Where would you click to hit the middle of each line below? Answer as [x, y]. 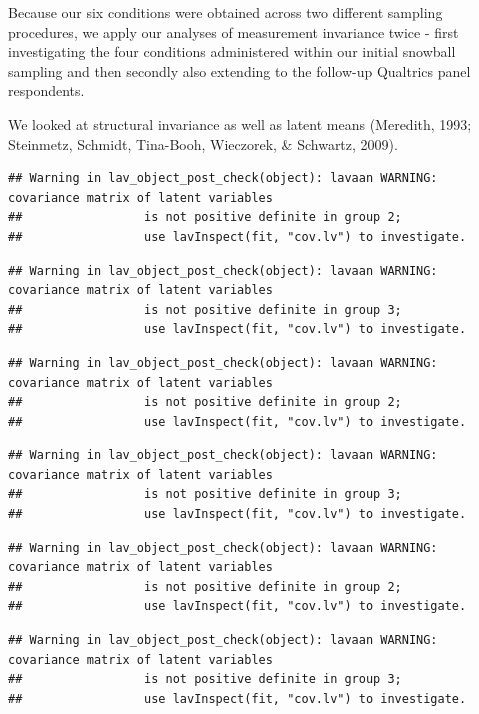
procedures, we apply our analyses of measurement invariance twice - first [233, 31]
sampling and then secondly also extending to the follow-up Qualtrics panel [239, 70]
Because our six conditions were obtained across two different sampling [225, 12]
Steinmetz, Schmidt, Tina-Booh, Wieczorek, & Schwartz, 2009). [203, 143]
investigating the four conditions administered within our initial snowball [232, 51]
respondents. [46, 90]
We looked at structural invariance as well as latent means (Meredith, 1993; [240, 123]
